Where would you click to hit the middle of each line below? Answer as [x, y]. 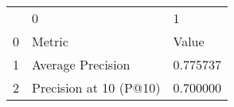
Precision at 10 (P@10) [96, 87]
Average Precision [81, 64]
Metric [50, 41]
